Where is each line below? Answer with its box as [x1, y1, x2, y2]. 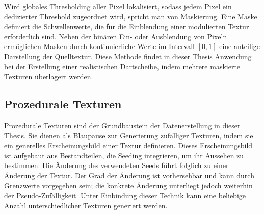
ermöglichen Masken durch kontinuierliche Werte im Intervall [4, 41, 195, 52]
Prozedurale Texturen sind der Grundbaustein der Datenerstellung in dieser [4, 120, 241, 130]
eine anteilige [219, 41, 260, 52]
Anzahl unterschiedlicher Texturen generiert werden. [4, 200, 168, 210]
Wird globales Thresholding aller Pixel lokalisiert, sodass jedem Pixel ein [4, 1, 232, 11]
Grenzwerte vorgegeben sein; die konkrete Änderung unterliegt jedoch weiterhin [4, 180, 253, 191]
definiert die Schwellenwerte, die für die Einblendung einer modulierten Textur [4, 21, 249, 32]
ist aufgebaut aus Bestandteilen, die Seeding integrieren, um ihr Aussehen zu [4, 150, 244, 160]
